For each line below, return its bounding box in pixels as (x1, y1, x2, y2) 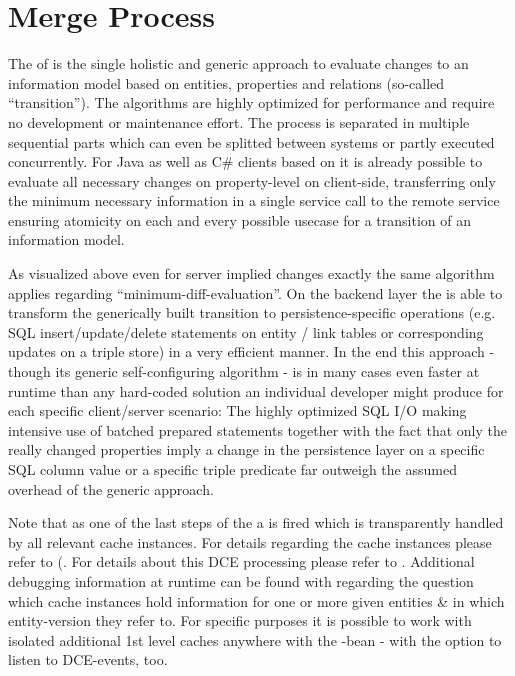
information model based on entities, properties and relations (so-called (8, 72, 445, 93)
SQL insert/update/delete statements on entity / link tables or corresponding (8, 321, 484, 342)
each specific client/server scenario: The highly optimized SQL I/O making (8, 400, 467, 421)
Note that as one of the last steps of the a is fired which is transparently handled (8, 512, 504, 533)
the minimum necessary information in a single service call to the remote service (8, 190, 500, 211)
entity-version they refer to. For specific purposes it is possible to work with (8, 610, 472, 631)
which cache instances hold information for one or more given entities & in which (8, 590, 505, 611)
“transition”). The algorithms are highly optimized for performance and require (8, 92, 495, 113)
